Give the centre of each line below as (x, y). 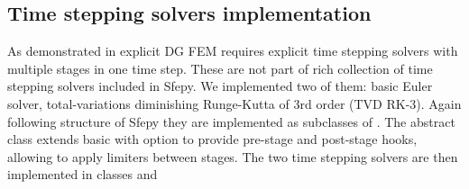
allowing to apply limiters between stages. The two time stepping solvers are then (233, 156)
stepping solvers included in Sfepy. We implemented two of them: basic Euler (220, 86)
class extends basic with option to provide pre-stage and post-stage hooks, (212, 139)
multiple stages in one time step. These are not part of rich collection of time (220, 68)
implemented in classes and (83, 174)
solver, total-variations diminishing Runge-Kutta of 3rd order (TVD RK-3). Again (234, 103)
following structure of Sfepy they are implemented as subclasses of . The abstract (231, 121)
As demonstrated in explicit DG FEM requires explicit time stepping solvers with (233, 51)
